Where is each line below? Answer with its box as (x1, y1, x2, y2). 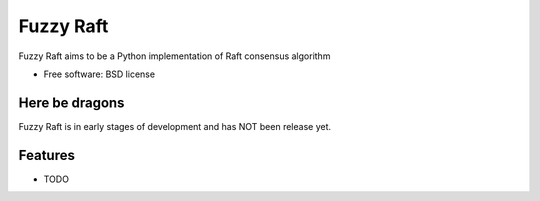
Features (18, 146, 75, 164)
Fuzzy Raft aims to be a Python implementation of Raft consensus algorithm (18, 50, 331, 62)
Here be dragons (18, 94, 125, 111)
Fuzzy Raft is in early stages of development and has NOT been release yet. (18, 120, 332, 132)
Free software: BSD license (43, 68, 155, 80)
